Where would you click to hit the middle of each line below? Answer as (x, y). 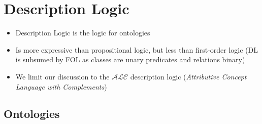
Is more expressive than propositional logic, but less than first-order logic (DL (137, 49)
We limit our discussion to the (62, 76)
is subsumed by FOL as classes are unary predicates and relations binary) (130, 59)
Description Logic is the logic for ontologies (83, 33)
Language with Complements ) (61, 86)
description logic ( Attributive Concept (188, 76)
